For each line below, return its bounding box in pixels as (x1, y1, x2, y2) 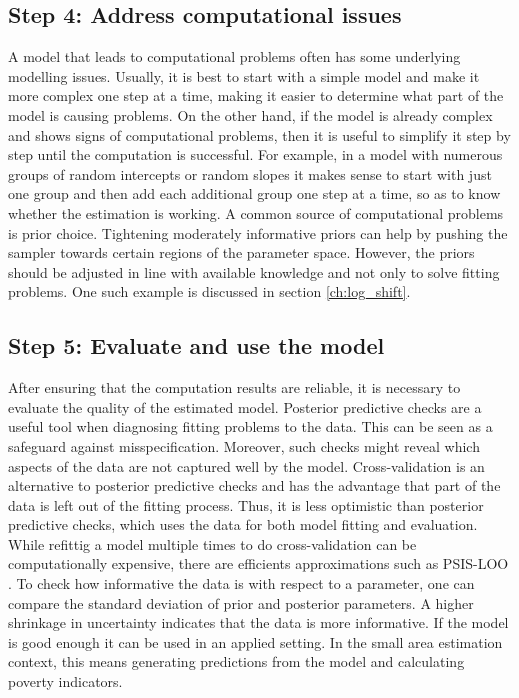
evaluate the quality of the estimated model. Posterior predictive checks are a (8, 396, 482, 417)
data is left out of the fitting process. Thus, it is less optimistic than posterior (8, 494, 484, 515)
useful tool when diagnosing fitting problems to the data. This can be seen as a (8, 416, 493, 437)
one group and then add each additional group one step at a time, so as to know (8, 183, 501, 204)
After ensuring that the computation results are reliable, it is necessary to (8, 377, 461, 398)
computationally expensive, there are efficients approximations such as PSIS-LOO (8, 553, 509, 574)
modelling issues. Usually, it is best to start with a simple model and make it (8, 65, 480, 86)
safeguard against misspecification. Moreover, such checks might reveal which (8, 435, 480, 456)
